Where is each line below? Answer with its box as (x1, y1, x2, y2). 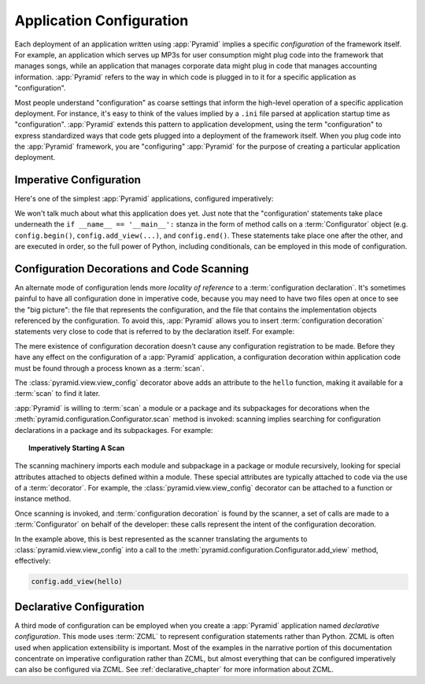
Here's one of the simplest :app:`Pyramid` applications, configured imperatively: (14, 194, 274, 204)
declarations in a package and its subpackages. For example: (14, 425, 213, 434)
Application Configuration (14, 12, 189, 29)
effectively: (14, 556, 51, 566)
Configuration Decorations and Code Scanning (14, 262, 249, 275)
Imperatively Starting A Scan (28, 443, 125, 453)
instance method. (14, 494, 72, 504)
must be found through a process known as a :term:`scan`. (14, 363, 205, 373)
